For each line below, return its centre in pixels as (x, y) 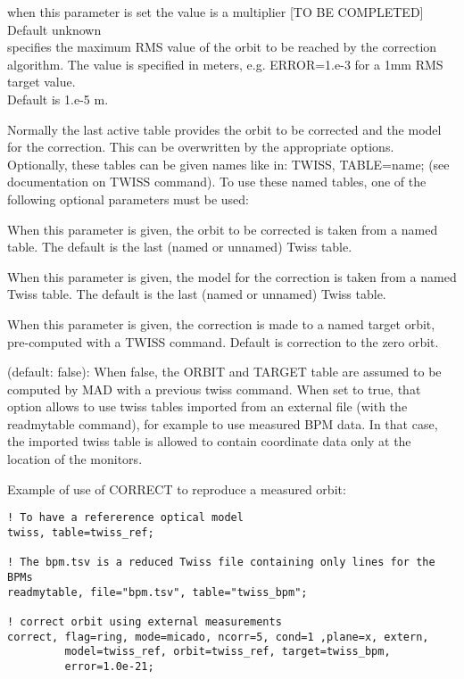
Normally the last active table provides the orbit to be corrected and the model (224, 129)
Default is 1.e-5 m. (58, 99)
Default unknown (54, 29)
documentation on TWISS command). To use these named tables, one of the (217, 182)
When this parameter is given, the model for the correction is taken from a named (232, 276)
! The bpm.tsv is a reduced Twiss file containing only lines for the (221, 563)
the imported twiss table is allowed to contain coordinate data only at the (209, 441)
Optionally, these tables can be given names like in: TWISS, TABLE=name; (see (228, 164)
